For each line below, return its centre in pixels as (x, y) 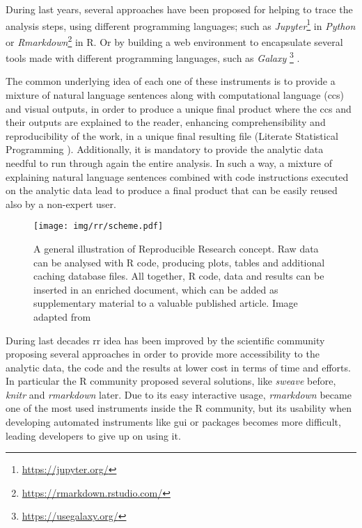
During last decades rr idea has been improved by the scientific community (165, 340)
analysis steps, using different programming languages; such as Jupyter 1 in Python (181, 24)
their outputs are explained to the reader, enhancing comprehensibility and (166, 122)
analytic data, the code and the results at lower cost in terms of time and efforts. (178, 367)
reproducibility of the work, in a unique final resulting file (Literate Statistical (172, 135)
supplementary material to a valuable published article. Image (166, 303)
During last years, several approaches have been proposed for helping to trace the (179, 9)
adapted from (62, 316)
